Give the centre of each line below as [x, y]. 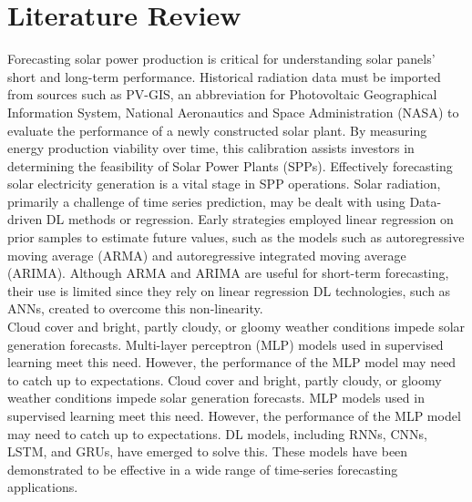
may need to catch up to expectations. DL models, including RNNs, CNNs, [217, 433]
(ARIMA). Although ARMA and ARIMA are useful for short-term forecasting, [228, 273]
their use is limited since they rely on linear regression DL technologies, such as [229, 290]
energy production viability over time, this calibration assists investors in [211, 148]
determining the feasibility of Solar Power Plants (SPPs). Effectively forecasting [230, 165]
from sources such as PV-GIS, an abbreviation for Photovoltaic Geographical [222, 94]
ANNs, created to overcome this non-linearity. [135, 308]
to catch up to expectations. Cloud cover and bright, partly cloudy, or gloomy [225, 379]
